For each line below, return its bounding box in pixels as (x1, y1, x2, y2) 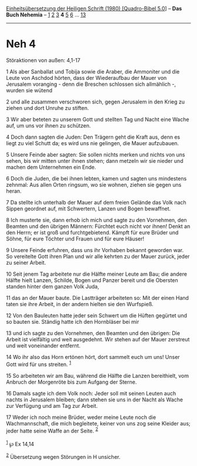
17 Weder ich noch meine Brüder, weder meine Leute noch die (6, 414, 157, 421)
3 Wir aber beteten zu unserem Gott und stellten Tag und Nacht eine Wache (6, 116, 189, 123)
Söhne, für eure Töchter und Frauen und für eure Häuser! (6, 235, 145, 242)
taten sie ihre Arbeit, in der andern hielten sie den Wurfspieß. (6, 300, 154, 307)
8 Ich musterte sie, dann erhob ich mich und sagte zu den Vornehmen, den (6, 216, 187, 223)
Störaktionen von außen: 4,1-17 (6, 56, 81, 63)
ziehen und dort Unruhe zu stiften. (6, 104, 89, 111)
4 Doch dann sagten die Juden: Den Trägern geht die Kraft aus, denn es (6, 133, 181, 140)
